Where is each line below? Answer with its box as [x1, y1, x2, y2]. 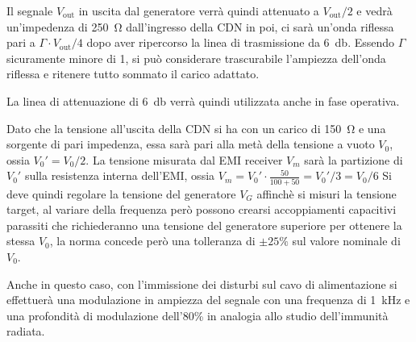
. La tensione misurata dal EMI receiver [85, 151, 283, 168]
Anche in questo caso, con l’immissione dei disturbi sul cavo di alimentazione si [6, 275, 397, 292]
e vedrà [356, 2, 393, 19]
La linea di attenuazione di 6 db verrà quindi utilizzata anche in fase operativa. [6, 92, 400, 109]
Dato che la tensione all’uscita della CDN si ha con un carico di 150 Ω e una [6, 119, 386, 136]
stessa [6, 232, 35, 249]
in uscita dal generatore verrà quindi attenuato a [78, 2, 319, 19]
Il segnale [6, 2, 53, 19]
